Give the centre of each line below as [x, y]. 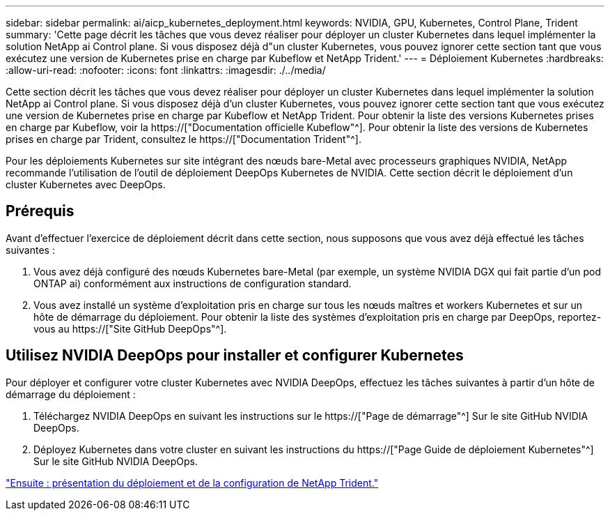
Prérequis [40, 211]
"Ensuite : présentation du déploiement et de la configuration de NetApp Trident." [192, 483]
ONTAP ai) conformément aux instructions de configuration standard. [193, 283]
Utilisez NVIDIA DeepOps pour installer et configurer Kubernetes [235, 356]
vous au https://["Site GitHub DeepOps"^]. [130, 328]
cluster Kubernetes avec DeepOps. [86, 184]
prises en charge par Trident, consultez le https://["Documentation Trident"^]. [183, 139]
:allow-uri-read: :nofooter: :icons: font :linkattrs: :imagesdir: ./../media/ [166, 70]
